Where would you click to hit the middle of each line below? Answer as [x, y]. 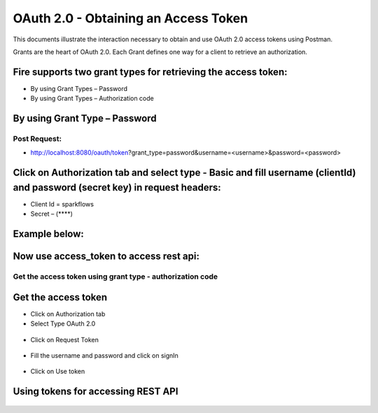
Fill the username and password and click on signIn [104, 355]
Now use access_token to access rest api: [106, 257]
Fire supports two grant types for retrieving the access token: [150, 72]
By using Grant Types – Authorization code [92, 99]
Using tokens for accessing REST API [96, 392]
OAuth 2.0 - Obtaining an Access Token [131, 18]
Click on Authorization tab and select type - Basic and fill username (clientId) [184, 173]
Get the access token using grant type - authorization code [115, 276]
